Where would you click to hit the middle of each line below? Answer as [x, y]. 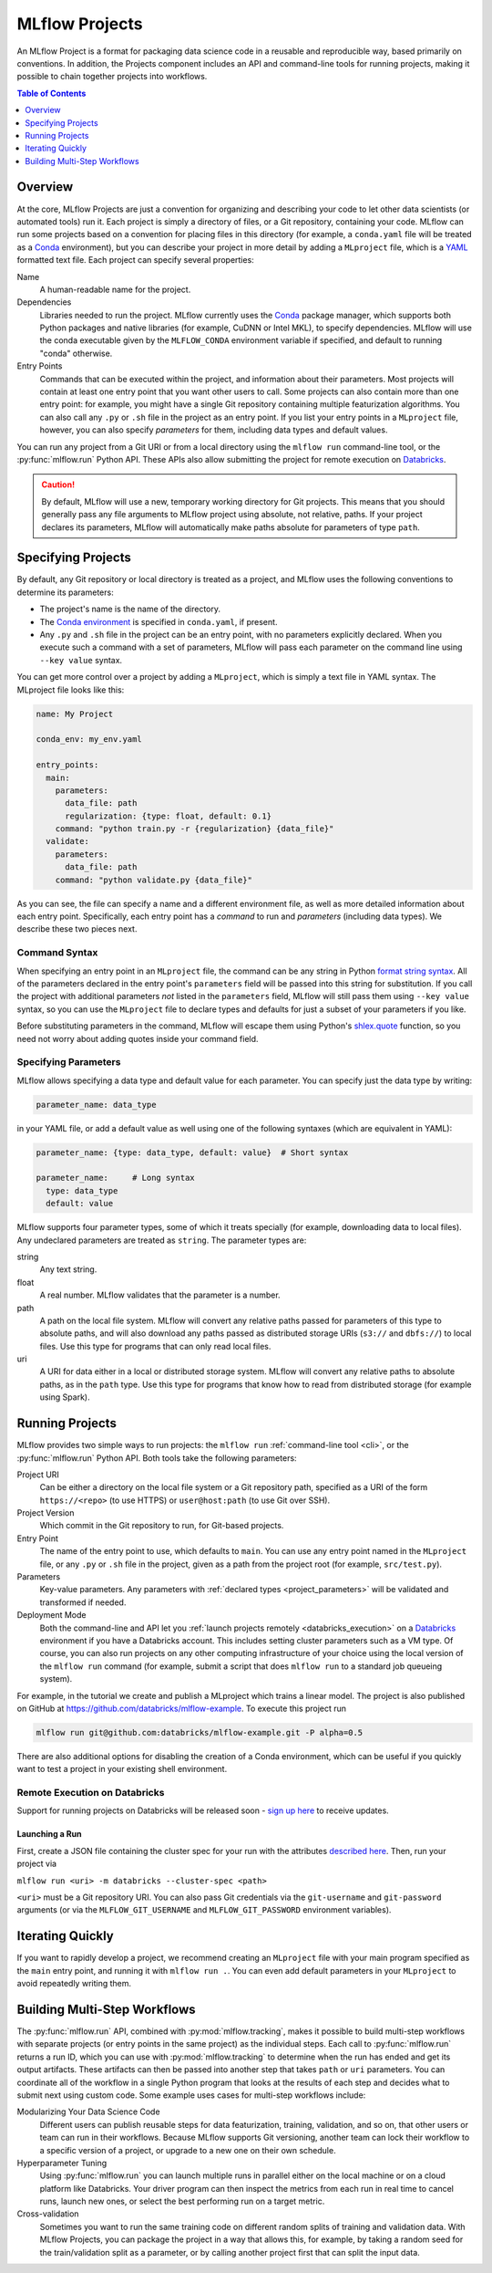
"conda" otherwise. [76, 353]
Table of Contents [51, 93]
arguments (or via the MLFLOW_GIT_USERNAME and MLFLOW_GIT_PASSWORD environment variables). [204, 1910]
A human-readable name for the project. [115, 289]
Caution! [58, 485]
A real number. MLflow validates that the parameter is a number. [160, 1295]
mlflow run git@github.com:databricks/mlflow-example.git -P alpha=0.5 [200, 1732]
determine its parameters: [65, 592]
